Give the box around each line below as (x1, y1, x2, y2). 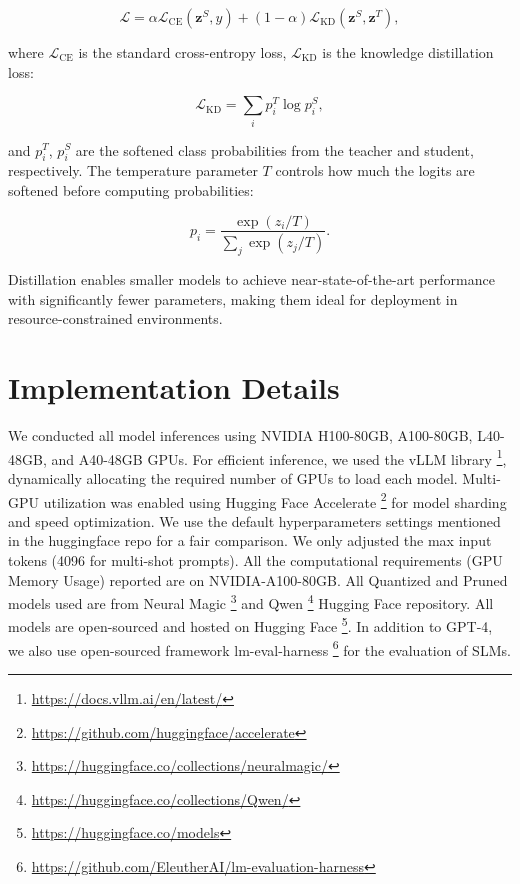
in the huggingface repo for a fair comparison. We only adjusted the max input (8, 530, 492, 551)
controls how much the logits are (275, 160, 475, 181)
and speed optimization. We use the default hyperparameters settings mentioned (8, 510, 501, 531)
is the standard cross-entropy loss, (78, 42, 287, 62)
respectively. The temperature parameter (8, 160, 258, 181)
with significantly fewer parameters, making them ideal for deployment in (8, 288, 458, 309)
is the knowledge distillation (322, 42, 494, 62)
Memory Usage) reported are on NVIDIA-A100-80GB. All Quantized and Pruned (8, 569, 508, 590)
